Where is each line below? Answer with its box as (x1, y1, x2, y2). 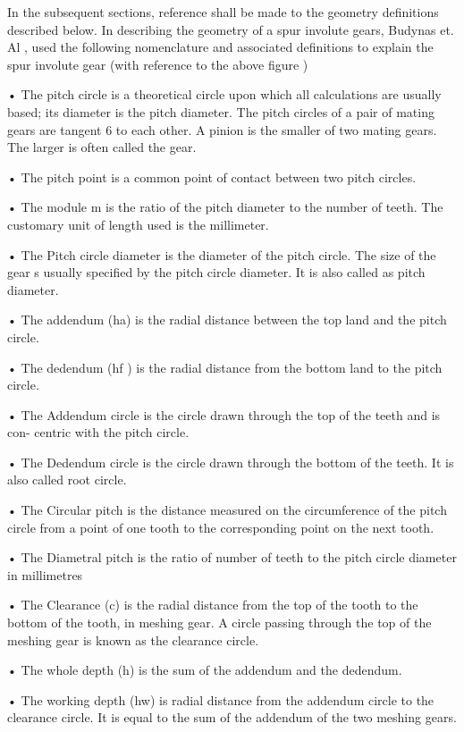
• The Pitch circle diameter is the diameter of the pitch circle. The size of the (7, 245, 436, 264)
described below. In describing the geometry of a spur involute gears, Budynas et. (7, 20, 454, 38)
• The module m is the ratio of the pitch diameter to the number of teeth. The (7, 198, 443, 216)
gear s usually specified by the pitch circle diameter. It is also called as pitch (7, 263, 426, 282)
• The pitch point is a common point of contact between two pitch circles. (7, 167, 417, 186)
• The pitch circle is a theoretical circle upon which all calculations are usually (7, 85, 442, 104)
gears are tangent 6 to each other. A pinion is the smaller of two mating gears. (7, 120, 437, 139)
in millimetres (7, 565, 83, 584)
